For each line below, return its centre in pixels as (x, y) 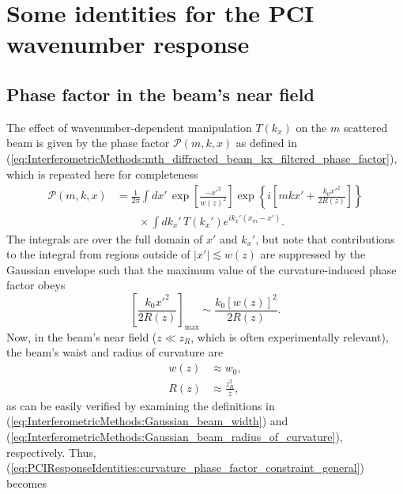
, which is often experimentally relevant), (290, 336)
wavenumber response (128, 44)
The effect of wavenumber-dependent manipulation (129, 127)
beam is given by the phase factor (88, 143)
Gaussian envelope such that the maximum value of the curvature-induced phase (201, 269)
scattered (365, 127)
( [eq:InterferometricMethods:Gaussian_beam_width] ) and (147, 421)
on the (311, 127)
